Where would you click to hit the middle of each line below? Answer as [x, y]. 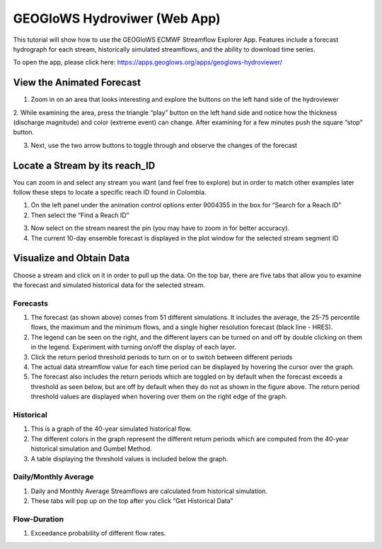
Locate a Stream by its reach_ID [84, 165]
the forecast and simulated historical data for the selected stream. [109, 285]
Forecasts [31, 303]
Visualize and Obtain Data [71, 258]
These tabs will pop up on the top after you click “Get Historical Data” [132, 501]
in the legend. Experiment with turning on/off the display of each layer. [133, 347]
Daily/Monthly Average [53, 477]
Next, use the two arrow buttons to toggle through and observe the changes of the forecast [164, 145]
